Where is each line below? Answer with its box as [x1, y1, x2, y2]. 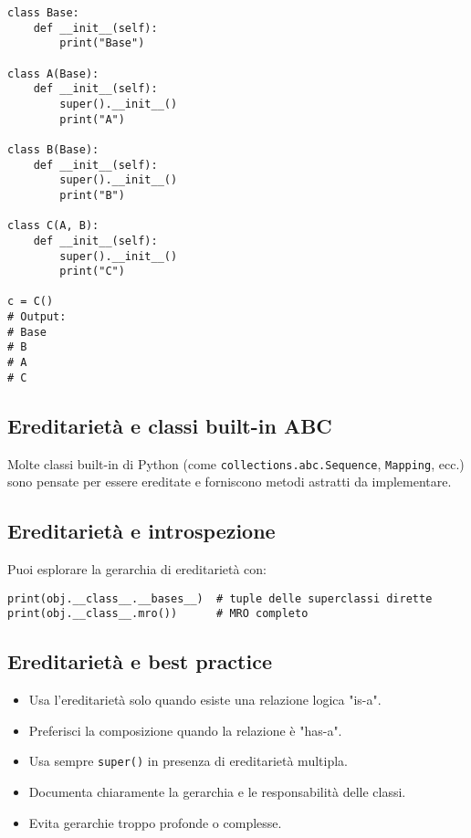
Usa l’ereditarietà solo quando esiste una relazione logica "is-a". [28, 690, 382, 709]
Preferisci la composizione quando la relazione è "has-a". [28, 720, 342, 739]
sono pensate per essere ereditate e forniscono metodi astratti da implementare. [7, 472, 452, 491]
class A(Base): [7, 67, 99, 80]
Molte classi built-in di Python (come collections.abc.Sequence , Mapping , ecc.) [7, 454, 465, 473]
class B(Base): [7, 142, 99, 156]
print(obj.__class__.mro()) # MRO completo [7, 607, 309, 621]
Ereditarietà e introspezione [7, 517, 276, 545]
